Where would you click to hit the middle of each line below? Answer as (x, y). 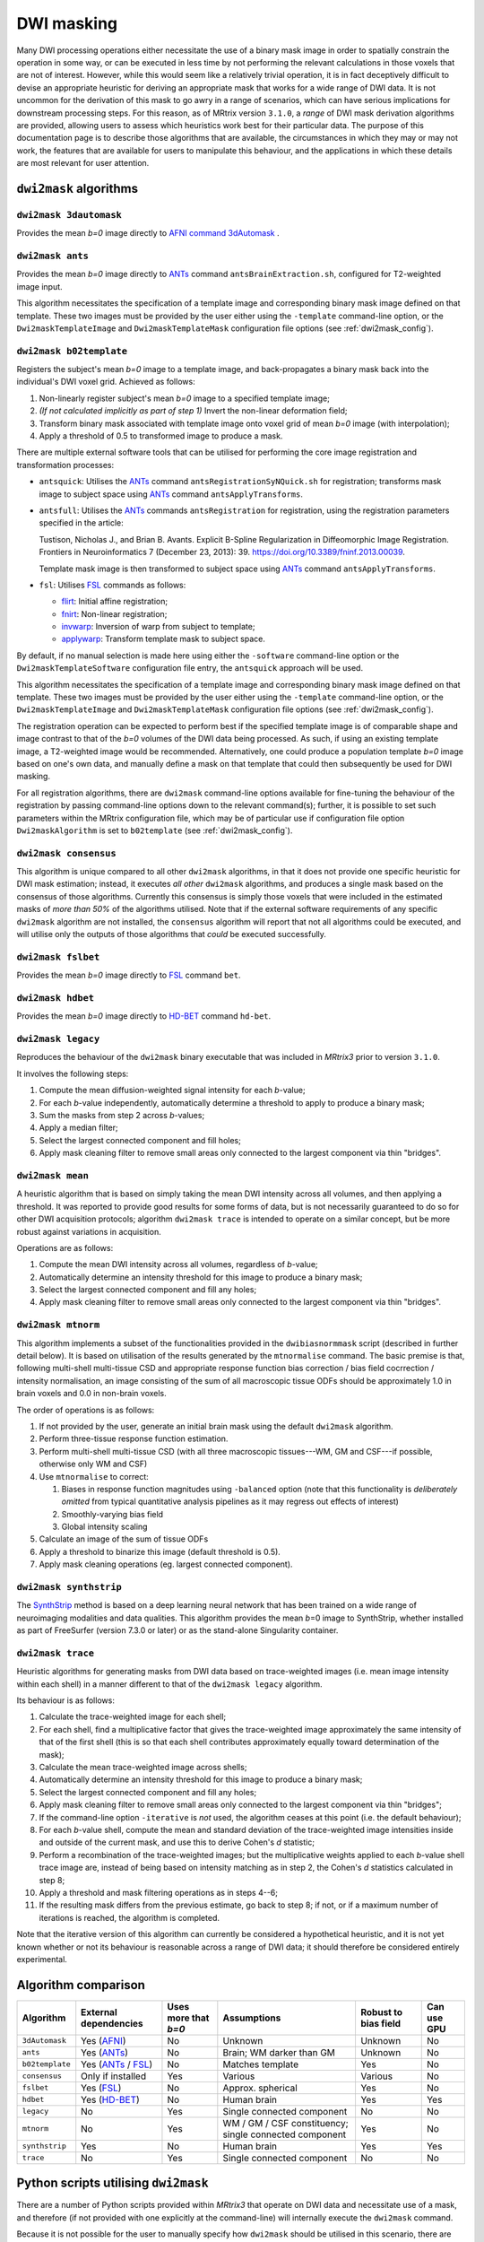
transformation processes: (65, 465)
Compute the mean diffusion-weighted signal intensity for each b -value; (172, 1091)
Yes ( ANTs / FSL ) (117, 2064)
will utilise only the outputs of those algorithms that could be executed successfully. (172, 934)
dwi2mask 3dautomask (69, 215)
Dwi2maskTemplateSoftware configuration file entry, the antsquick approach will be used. (190, 668)
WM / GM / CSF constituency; (285, 2123)
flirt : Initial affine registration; (115, 602)
